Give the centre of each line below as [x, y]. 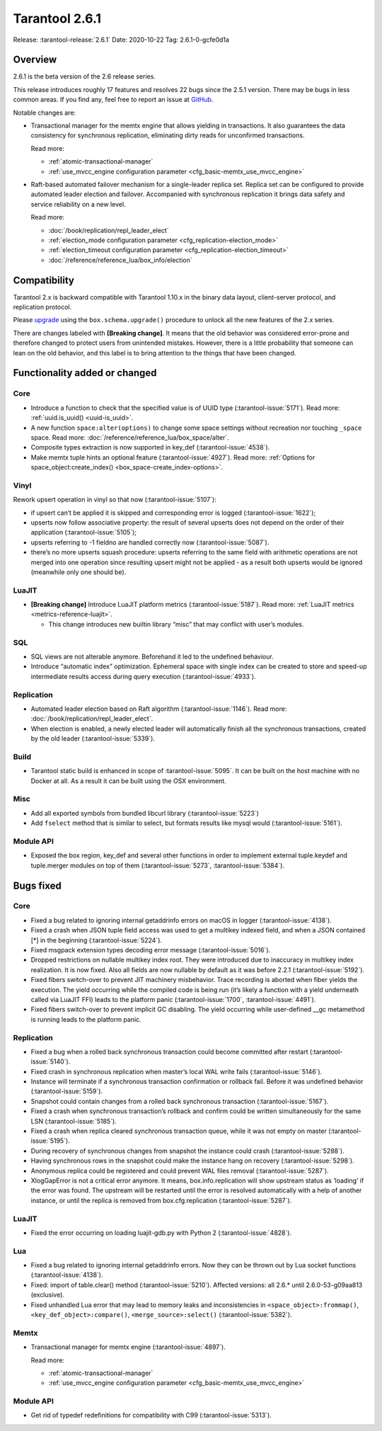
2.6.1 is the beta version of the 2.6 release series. [84, 76]
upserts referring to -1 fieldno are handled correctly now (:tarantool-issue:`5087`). [150, 542]
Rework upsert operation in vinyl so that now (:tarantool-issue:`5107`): [115, 500]
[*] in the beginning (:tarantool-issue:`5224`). [97, 940]
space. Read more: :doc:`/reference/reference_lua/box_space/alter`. [130, 437]
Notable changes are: [45, 113]
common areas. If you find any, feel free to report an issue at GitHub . [113, 100]
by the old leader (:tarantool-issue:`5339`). [93, 739]
